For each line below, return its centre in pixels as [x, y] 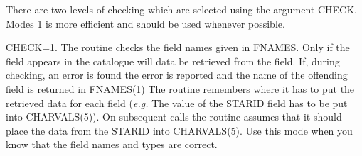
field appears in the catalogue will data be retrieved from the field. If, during [173, 61]
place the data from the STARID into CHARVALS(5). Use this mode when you [179, 130]
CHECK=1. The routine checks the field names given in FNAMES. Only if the [178, 47]
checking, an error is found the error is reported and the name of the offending [177, 75]
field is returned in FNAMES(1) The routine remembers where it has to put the [180, 88]
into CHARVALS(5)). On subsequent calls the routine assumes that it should [174, 117]
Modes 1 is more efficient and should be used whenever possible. [145, 23]
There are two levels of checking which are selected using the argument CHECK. [182, 9]
